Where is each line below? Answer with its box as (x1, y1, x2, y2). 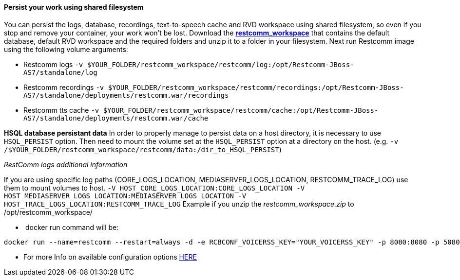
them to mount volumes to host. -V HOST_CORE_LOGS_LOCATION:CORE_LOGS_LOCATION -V (4, 183, 305, 192)
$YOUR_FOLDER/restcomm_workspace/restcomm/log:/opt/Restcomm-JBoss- (87, 60, 354, 69)
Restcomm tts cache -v (23, 105, 99, 114)
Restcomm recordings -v (23, 83, 104, 91)
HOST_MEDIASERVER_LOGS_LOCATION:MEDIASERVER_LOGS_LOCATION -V (4, 192, 247, 200)
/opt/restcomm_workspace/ (4, 208, 93, 216)
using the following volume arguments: (4, 45, 128, 53)
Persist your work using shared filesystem (4, 3, 144, 11)
